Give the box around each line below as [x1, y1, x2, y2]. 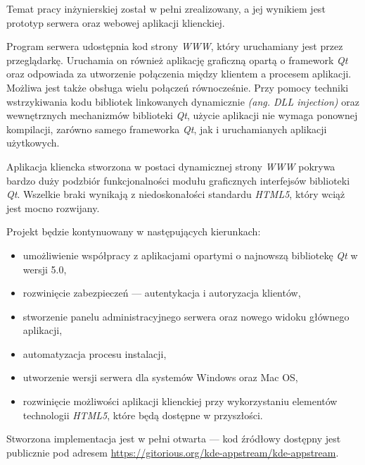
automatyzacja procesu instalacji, [23, 346, 167, 361]
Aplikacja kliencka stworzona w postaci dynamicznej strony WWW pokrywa [6, 159, 335, 173]
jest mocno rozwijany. [6, 200, 100, 215]
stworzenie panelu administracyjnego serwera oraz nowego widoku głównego [23, 309, 350, 323]
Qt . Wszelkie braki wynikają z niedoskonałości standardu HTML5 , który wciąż [6, 187, 345, 201]
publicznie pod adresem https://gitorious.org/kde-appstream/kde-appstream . [6, 445, 339, 459]
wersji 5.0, [23, 261, 67, 276]
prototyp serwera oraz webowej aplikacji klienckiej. [6, 15, 225, 30]
